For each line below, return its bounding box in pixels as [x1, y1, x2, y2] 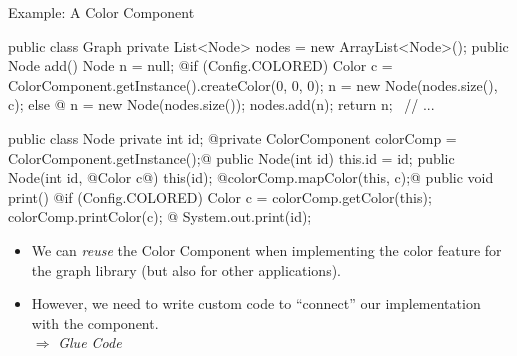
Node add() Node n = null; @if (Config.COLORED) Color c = [8, 55, 393, 76]
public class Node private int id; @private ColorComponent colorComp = [8, 127, 457, 148]
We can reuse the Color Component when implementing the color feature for [31, 239, 502, 260]
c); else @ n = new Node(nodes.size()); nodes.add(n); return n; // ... [8, 94, 435, 115]
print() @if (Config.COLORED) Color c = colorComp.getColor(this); [8, 186, 432, 207]
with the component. [31, 312, 159, 333]
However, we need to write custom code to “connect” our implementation [31, 293, 481, 314]
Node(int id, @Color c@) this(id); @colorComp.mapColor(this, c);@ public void [8, 167, 494, 188]
